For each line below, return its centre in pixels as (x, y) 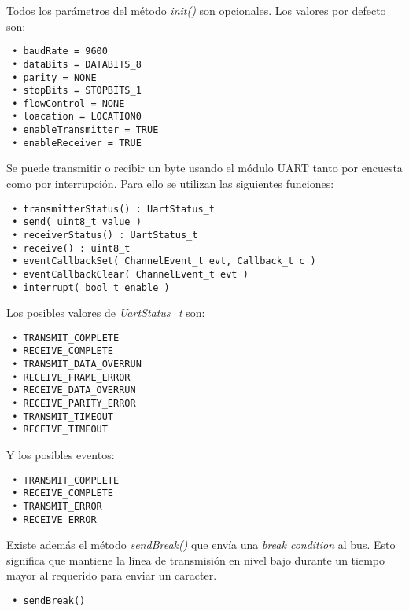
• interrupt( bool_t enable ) (91, 287)
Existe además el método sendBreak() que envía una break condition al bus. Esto (201, 545)
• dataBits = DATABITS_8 (77, 64)
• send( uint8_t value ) (77, 222)
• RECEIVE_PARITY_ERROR (74, 404)
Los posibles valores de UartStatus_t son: (106, 313)
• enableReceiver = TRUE (77, 143)
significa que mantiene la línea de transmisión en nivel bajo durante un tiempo (195, 559)
